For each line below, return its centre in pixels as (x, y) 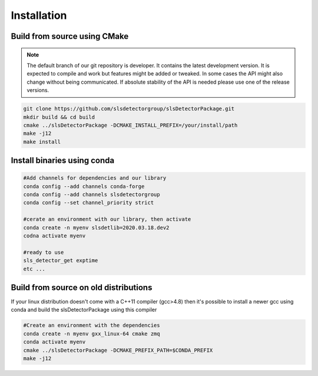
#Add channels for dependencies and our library (95, 178)
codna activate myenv (54, 236)
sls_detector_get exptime (61, 260)
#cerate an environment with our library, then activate (107, 219)
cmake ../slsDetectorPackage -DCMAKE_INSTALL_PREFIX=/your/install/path (130, 125)
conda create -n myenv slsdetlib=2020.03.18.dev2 (96, 227)
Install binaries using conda (63, 161)
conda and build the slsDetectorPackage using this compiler (84, 310)
